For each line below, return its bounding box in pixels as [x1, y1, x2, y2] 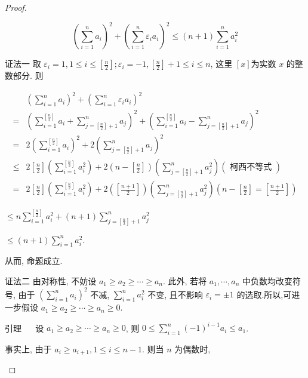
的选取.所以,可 [236, 288, 292, 300]
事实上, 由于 [5, 343, 52, 355]
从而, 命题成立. [5, 254, 63, 267]
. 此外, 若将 [163, 275, 207, 287]
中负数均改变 [242, 275, 292, 287]
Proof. [5, 1, 27, 13]
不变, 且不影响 [147, 288, 203, 300]
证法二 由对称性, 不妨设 [5, 275, 97, 287]
